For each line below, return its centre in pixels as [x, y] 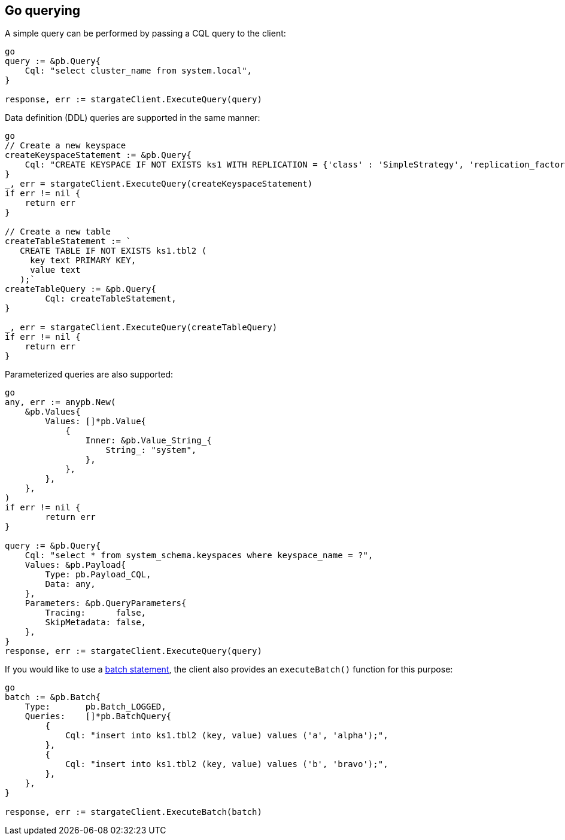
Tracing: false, [96, 613]
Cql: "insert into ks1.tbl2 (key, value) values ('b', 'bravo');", [227, 764]
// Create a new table [58, 232]
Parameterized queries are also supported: [89, 375]
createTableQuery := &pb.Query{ [81, 289]
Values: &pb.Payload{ [75, 565]
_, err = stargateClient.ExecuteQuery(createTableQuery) [141, 328]
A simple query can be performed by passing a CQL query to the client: [145, 34]
